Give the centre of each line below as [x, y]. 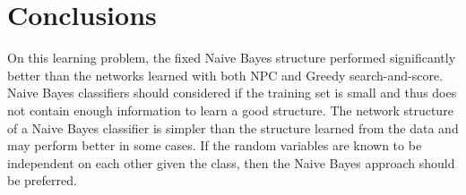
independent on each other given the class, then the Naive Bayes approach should [231, 162]
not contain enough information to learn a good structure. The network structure [230, 110]
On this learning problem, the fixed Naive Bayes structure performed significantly [232, 58]
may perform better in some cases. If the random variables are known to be [215, 145]
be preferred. [42, 180]
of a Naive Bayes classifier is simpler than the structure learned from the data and [233, 127]
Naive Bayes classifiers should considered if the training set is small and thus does [232, 93]
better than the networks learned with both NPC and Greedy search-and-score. [225, 75]
